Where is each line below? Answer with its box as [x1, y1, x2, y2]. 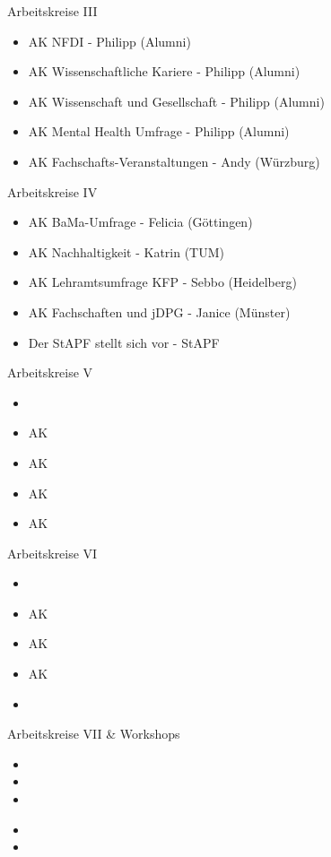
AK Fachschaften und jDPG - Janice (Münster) [28, 302, 291, 321]
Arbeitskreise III [7, 2, 98, 20]
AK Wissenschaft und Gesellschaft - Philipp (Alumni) [28, 91, 325, 110]
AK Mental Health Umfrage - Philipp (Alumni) [28, 122, 290, 141]
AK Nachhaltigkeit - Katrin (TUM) [28, 242, 225, 261]
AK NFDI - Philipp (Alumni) [28, 31, 191, 50]
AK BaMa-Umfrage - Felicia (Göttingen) [28, 212, 253, 231]
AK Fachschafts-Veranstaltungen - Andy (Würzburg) [28, 151, 320, 170]
